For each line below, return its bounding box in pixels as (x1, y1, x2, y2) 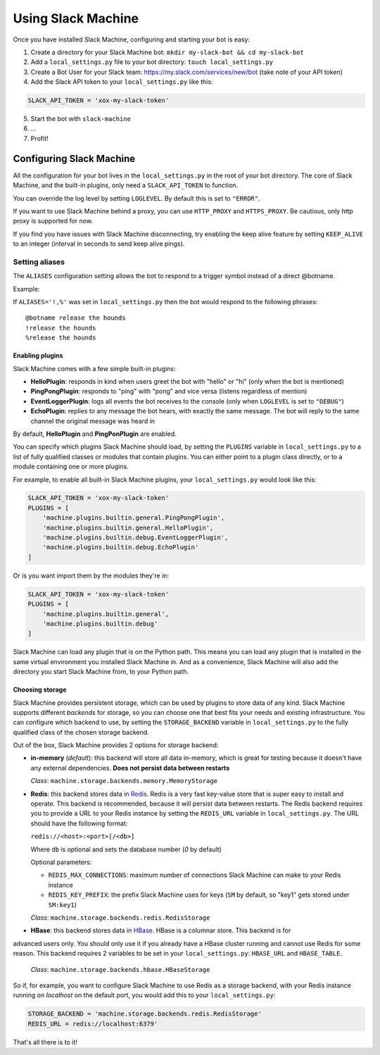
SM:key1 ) (48, 900, 77, 909)
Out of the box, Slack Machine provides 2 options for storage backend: (13, 741, 219, 749)
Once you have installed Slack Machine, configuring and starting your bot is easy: (13, 35, 250, 44)
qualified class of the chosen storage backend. (13, 728, 149, 736)
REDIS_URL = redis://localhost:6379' (27, 1020, 158, 1028)
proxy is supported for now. (13, 217, 93, 225)
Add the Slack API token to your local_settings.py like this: (30, 77, 213, 86)
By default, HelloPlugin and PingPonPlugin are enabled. (13, 430, 177, 438)
